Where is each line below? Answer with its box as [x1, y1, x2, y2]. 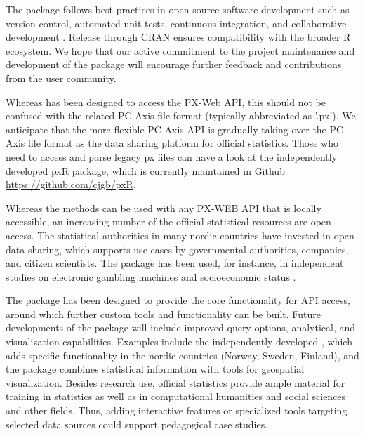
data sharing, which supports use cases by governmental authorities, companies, [6, 242, 349, 256]
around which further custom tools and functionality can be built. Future [6, 306, 321, 321]
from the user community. [6, 70, 117, 85]
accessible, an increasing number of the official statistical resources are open [6, 214, 331, 229]
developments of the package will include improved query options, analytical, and [6, 320, 356, 335]
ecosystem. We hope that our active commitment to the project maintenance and [6, 43, 355, 58]
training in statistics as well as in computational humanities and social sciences [6, 389, 346, 404]
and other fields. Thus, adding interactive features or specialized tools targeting [6, 403, 347, 418]
